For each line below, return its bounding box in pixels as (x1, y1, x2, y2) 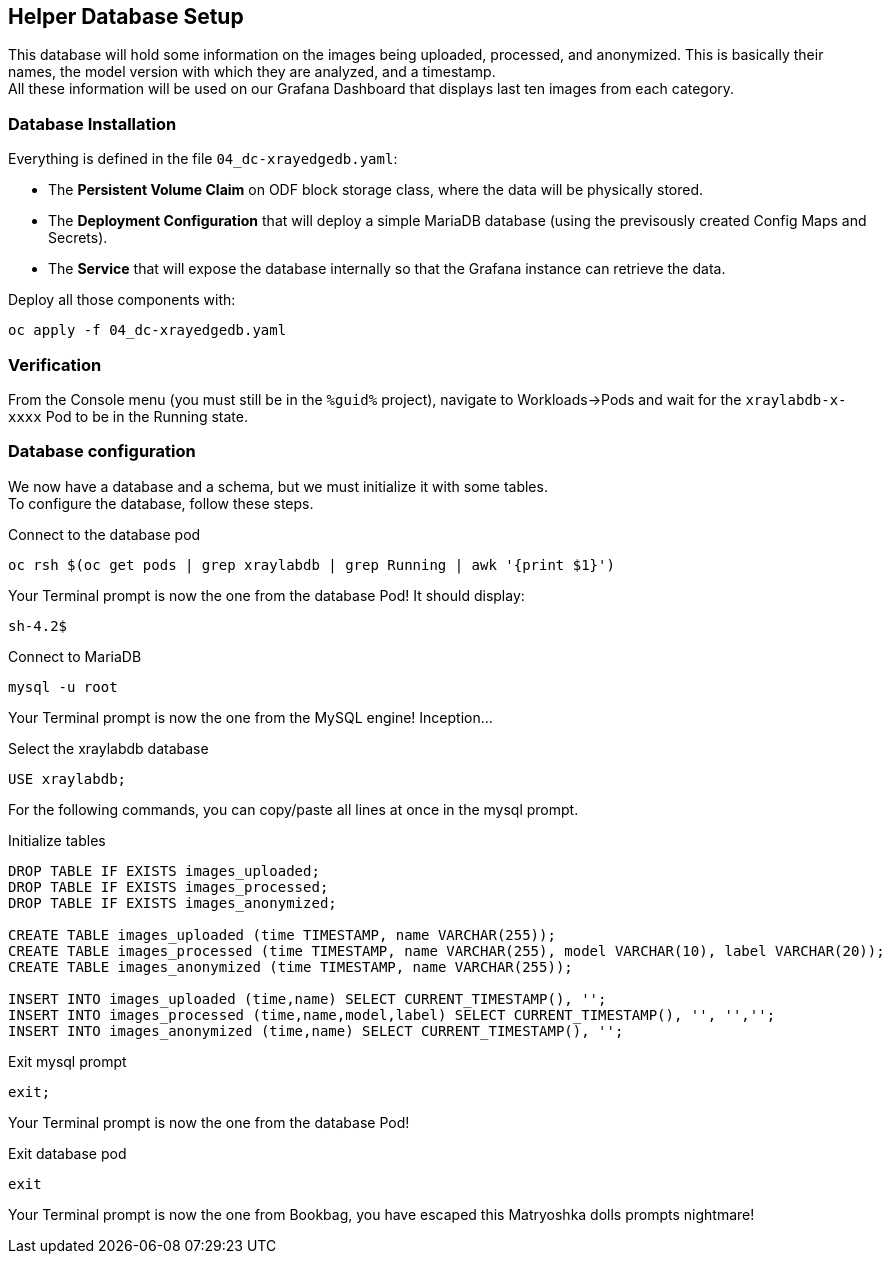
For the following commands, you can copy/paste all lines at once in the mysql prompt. (8, 800, 579, 818)
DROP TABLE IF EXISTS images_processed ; (8, 878, 329, 895)
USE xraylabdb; (8, 770, 127, 787)
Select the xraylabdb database (8, 739, 209, 757)
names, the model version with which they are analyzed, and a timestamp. (8, 63, 496, 81)
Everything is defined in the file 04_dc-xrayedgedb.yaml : (8, 150, 398, 168)
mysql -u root (8, 678, 118, 695)
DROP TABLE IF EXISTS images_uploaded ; (8, 862, 320, 879)
